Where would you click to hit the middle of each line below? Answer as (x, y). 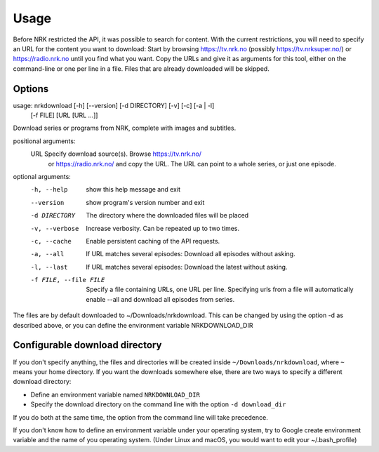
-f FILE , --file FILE (68, 280)
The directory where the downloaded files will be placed (167, 215)
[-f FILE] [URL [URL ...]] (64, 115)
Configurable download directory (87, 345)
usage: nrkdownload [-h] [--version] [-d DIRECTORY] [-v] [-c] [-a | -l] (114, 105)
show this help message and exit (133, 190)
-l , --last (49, 267)
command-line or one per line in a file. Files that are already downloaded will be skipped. (141, 68)
